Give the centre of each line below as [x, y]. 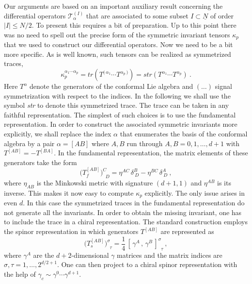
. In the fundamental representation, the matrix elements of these [151, 153]
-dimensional [90, 255]
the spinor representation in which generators [71, 231]
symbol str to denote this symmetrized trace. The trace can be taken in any [117, 105]
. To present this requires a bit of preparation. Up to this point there [134, 25]
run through [145, 143]
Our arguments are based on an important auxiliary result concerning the [113, 6]
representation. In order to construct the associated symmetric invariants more [121, 124]
